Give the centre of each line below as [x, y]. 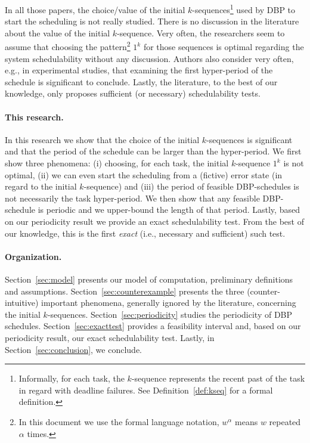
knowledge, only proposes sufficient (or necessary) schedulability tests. [133, 93]
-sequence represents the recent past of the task [218, 378]
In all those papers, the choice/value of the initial [95, 9]
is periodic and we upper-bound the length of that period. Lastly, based [169, 210]
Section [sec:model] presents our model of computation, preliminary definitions [149, 279]
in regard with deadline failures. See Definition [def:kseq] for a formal [146, 390]
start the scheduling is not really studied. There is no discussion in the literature [152, 21]
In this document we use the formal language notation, [119, 421]
